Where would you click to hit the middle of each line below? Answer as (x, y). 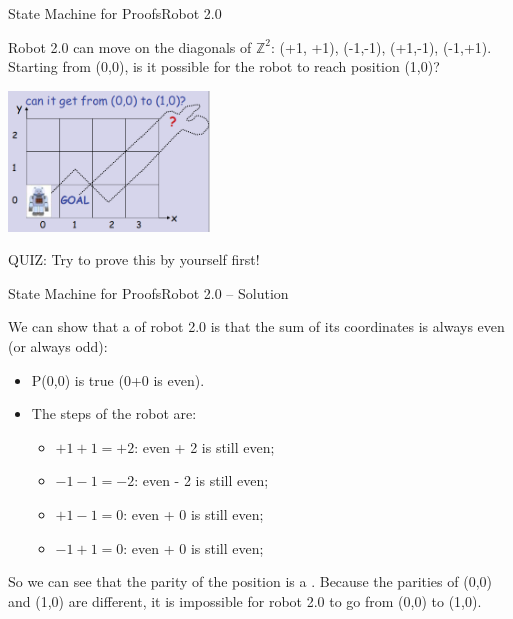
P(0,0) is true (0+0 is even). (118, 379)
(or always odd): (58, 346)
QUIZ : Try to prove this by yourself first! (134, 259)
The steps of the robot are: (114, 413)
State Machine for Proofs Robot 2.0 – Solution (148, 292)
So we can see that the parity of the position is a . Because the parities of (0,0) (250, 581)
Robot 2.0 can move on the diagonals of (130, 46)
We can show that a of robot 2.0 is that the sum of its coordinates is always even (256, 326)
